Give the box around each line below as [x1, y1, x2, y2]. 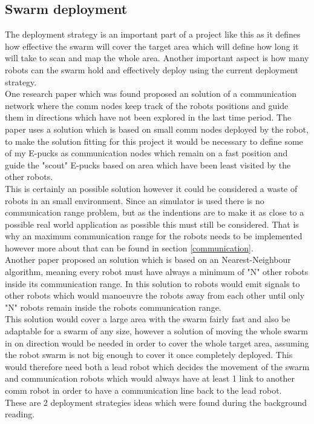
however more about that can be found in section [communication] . [5, 241, 253, 254]
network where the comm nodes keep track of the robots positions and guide [5, 99, 289, 111]
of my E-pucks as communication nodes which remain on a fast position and [5, 147, 288, 159]
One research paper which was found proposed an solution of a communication [5, 87, 296, 100]
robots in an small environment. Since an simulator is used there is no [5, 194, 264, 207]
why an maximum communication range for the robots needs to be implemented [5, 230, 303, 242]
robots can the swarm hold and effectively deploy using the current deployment [5, 63, 298, 76]
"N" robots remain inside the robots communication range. [5, 300, 221, 313]
